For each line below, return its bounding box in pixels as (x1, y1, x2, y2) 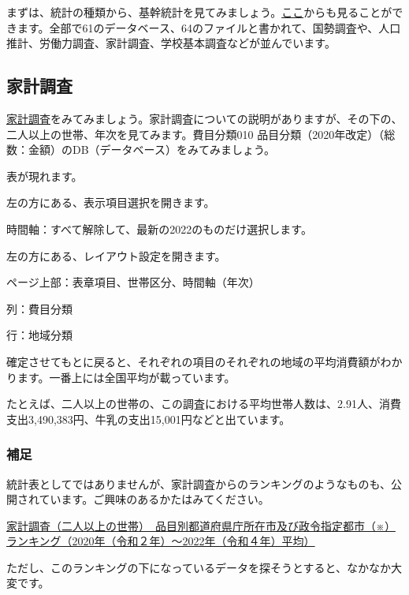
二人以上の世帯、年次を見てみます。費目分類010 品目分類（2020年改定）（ (6, 125, 385, 142)
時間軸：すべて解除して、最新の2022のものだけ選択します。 (6, 220, 312, 237)
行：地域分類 (6, 327, 73, 343)
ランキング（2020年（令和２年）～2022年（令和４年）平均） (6, 533, 315, 549)
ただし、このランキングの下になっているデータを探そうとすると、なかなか (6, 559, 391, 575)
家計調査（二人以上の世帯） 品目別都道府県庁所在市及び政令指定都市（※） (6, 517, 396, 533)
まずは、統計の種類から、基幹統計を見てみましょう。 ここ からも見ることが (6, 4, 392, 20)
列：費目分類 (6, 300, 73, 316)
